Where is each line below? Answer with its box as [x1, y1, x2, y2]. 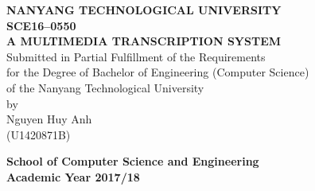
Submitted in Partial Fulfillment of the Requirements [6, 48, 266, 64]
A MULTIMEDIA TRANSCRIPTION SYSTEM [6, 33, 282, 49]
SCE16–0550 [6, 17, 76, 33]
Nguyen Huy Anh [6, 111, 92, 127]
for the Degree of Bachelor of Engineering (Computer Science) [6, 64, 309, 80]
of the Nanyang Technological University [6, 79, 204, 95]
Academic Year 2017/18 [6, 168, 140, 185]
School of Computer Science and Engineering [6, 153, 259, 170]
